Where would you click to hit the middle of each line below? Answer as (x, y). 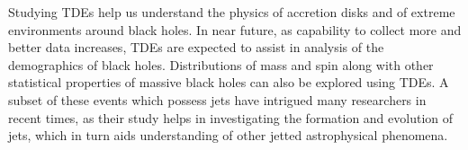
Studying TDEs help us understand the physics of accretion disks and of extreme (232, 12)
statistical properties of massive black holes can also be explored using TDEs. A (229, 82)
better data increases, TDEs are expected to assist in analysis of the (196, 47)
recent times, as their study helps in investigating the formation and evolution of (231, 117)
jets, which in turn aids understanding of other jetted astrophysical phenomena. (228, 135)
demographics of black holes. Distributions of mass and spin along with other (221, 64)
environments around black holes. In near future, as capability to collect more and (235, 29)
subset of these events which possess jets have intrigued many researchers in (217, 99)
